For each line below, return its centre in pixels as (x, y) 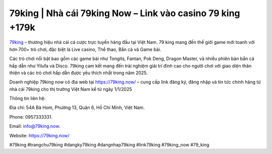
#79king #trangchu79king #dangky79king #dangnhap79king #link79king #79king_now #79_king (109, 145)
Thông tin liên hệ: (27, 98)
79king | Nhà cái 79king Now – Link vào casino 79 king (125, 13)
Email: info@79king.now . (35, 126)
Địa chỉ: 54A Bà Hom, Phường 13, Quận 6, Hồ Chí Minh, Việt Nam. (77, 108)
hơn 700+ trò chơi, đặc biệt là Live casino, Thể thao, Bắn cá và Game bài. (85, 49)
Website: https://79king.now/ (40, 135)
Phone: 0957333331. (31, 117)
